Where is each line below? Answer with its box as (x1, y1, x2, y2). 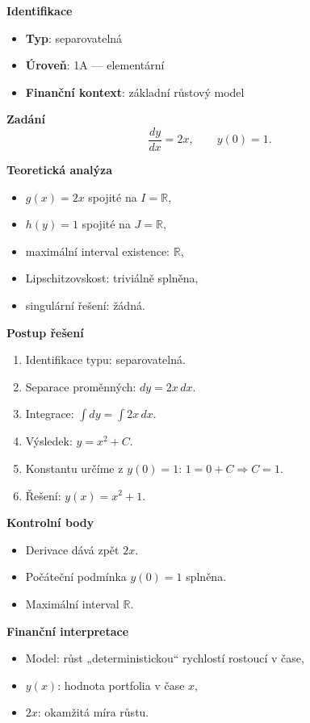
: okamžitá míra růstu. (37, 704, 149, 721)
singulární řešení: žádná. (25, 297, 145, 313)
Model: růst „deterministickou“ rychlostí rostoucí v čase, (25, 650, 304, 667)
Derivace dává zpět (25, 541, 119, 558)
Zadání (6, 111, 45, 127)
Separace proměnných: (25, 378, 136, 395)
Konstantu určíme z (25, 459, 124, 476)
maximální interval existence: (25, 242, 170, 259)
